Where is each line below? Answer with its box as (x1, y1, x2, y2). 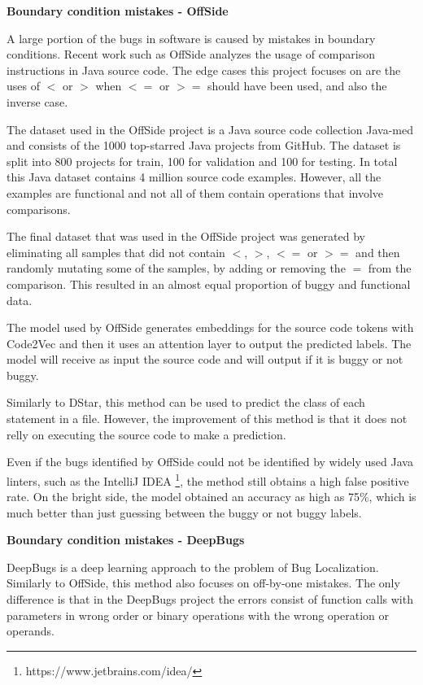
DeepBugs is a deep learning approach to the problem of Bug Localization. (7, 558, 379, 575)
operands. (7, 622, 55, 639)
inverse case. (7, 93, 68, 110)
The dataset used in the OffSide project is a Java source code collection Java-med (7, 120, 414, 137)
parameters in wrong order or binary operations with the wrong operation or (7, 606, 390, 623)
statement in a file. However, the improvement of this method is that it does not (7, 410, 408, 427)
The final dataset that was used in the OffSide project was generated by (7, 228, 365, 245)
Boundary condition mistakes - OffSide (7, 2, 229, 19)
